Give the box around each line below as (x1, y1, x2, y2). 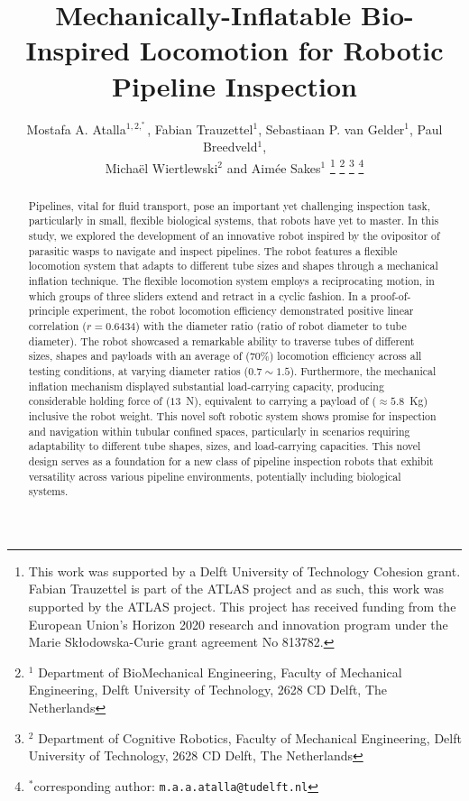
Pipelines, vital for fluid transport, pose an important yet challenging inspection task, (28, 198, 431, 213)
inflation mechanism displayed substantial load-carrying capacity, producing (28, 378, 384, 393)
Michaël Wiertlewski (105, 158, 218, 177)
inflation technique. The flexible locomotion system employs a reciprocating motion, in (28, 273, 435, 289)
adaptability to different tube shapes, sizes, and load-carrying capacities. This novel (28, 438, 421, 454)
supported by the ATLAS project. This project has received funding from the (28, 597, 456, 616)
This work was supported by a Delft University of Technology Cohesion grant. (28, 561, 461, 580)
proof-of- (370, 288, 411, 303)
